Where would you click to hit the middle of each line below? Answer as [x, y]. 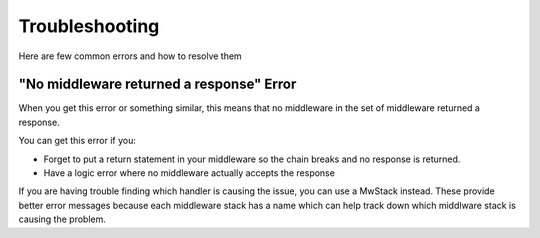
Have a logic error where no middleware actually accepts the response [189, 173]
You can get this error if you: [77, 141]
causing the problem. [62, 219]
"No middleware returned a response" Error [157, 84]
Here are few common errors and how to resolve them [130, 56]
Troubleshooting [89, 26]
